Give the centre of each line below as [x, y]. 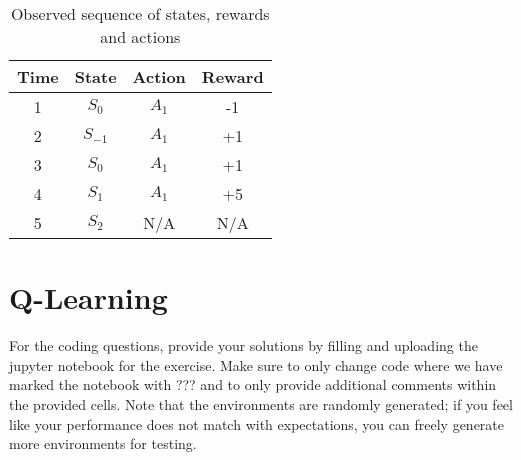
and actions [140, 36]
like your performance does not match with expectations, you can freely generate [256, 423]
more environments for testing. [103, 443]
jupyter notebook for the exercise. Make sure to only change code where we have [256, 364]
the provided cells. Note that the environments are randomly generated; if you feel [261, 403]
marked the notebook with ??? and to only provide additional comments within [253, 384]
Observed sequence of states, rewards [140, 13]
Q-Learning [88, 297]
